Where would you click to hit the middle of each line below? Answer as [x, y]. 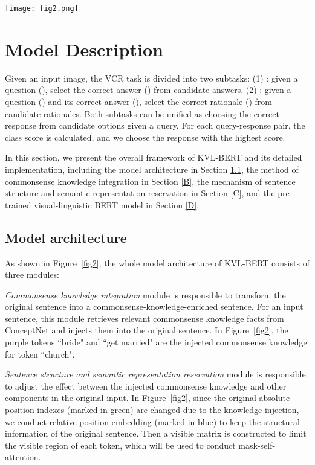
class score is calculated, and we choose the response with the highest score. [145, 137]
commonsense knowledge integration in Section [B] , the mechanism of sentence [150, 181]
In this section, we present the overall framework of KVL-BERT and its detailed [154, 157]
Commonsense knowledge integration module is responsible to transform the [145, 294]
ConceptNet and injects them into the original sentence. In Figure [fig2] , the [147, 330]
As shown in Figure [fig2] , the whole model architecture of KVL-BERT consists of [157, 262]
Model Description [84, 49]
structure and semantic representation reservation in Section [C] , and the [140, 193]
